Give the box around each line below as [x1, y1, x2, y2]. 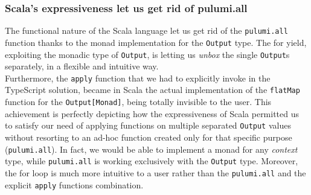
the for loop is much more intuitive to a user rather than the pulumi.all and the [5, 166, 306, 179]
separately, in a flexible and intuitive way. [5, 60, 159, 72]
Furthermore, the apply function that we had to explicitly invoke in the [5, 71, 271, 84]
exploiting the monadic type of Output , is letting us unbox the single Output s [5, 48, 290, 60]
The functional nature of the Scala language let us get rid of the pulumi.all [5, 24, 288, 37]
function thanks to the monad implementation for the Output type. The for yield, [5, 36, 307, 48]
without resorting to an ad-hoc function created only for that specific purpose [5, 131, 292, 143]
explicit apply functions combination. [5, 178, 144, 191]
